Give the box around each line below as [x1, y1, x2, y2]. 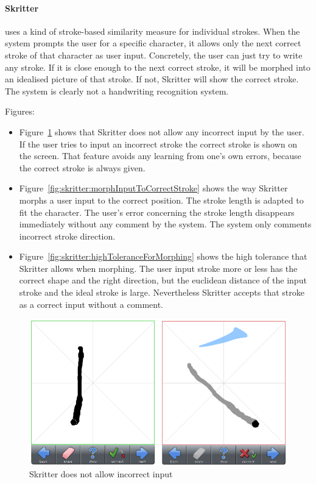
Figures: [5, 105, 35, 118]
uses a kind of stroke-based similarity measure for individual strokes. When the [5, 24, 300, 37]
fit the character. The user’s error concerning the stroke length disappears [19, 205, 295, 218]
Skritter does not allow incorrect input [29, 468, 173, 480]
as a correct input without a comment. [19, 297, 163, 310]
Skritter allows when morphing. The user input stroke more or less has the [19, 262, 298, 274]
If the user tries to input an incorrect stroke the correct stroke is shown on [19, 137, 297, 150]
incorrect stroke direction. [19, 229, 116, 242]
